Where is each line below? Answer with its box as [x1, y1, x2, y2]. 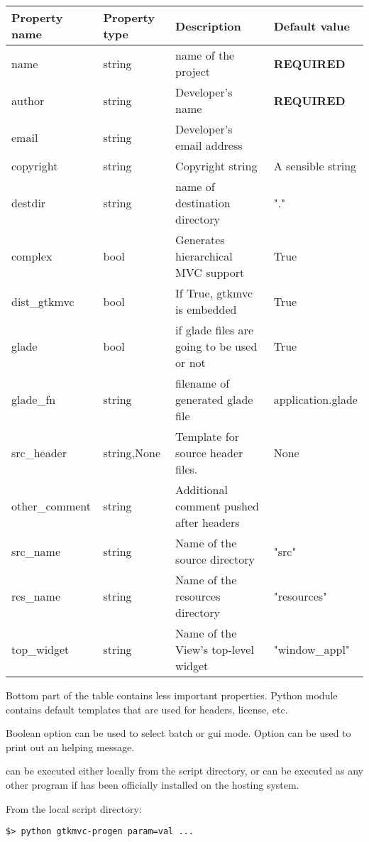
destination [175, 195, 231, 211]
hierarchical [175, 248, 233, 264]
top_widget [11, 641, 70, 657]
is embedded [175, 301, 237, 317]
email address [175, 137, 243, 153]
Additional [175, 481, 228, 498]
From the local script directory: [6, 801, 142, 816]
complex [11, 248, 53, 264]
